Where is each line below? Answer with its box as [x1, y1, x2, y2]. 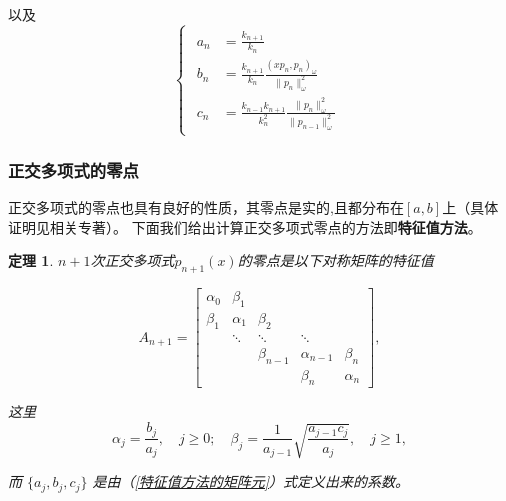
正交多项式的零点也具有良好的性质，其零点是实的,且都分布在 [8, 197, 404, 218]
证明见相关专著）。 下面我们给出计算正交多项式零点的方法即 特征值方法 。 [8, 216, 482, 237]
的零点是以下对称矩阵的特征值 [237, 250, 434, 271]
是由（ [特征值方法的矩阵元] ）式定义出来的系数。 [92, 471, 410, 492]
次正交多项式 [90, 250, 175, 271]
